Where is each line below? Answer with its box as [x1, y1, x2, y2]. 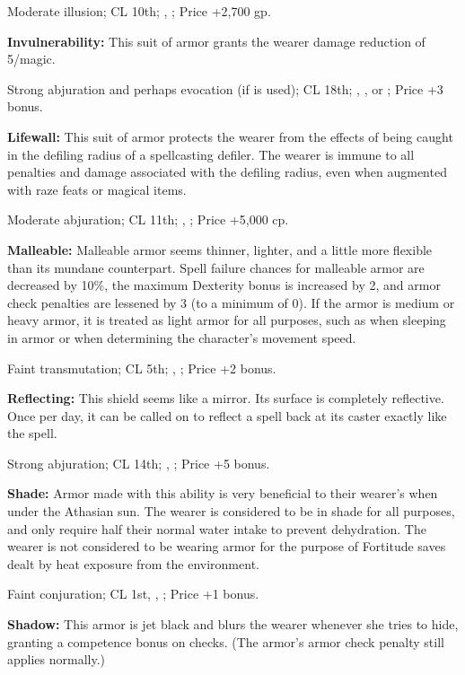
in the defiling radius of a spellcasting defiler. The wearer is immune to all [7, 145, 415, 163]
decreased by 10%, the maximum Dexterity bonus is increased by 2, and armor [7, 276, 441, 294]
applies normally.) [7, 650, 106, 669]
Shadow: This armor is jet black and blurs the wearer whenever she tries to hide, [7, 615, 459, 634]
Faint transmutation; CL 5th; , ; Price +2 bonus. [7, 358, 276, 377]
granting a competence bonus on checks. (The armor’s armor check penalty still [7, 632, 444, 651]
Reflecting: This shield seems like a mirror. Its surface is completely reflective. [7, 389, 444, 408]
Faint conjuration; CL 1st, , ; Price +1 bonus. [7, 584, 259, 603]
